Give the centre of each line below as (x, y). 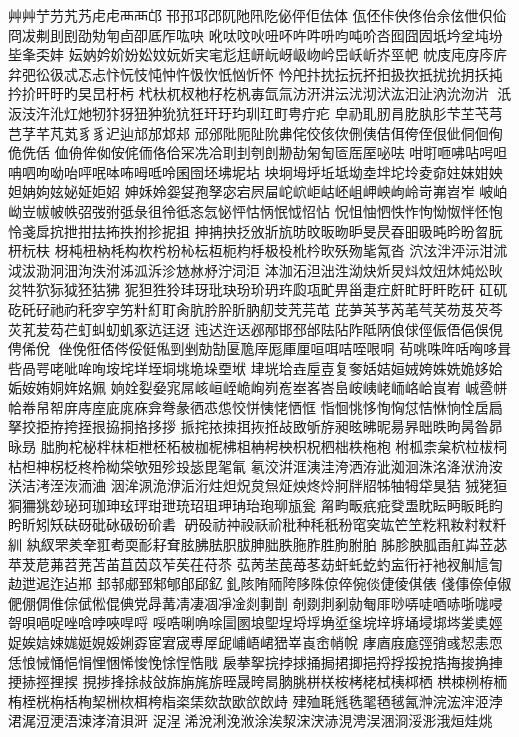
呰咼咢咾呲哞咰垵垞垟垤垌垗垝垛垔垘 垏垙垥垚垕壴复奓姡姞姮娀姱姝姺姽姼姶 (255, 367)
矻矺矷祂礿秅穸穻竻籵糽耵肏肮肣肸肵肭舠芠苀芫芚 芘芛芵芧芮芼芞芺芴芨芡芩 (255, 308)
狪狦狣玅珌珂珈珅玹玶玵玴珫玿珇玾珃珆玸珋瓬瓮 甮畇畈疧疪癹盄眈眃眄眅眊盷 (255, 504)
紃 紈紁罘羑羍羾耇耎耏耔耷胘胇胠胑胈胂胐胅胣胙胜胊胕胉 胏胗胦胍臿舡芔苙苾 (258, 544)
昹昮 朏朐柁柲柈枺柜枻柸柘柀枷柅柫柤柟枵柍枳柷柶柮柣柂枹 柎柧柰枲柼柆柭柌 (258, 446)
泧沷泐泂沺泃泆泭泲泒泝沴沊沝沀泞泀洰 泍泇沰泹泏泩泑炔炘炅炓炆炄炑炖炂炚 (255, 269)
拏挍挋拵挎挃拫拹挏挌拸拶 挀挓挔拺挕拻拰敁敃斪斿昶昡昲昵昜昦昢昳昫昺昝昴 (255, 426)
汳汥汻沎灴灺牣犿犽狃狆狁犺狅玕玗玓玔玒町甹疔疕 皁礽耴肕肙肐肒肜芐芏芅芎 (255, 112)
